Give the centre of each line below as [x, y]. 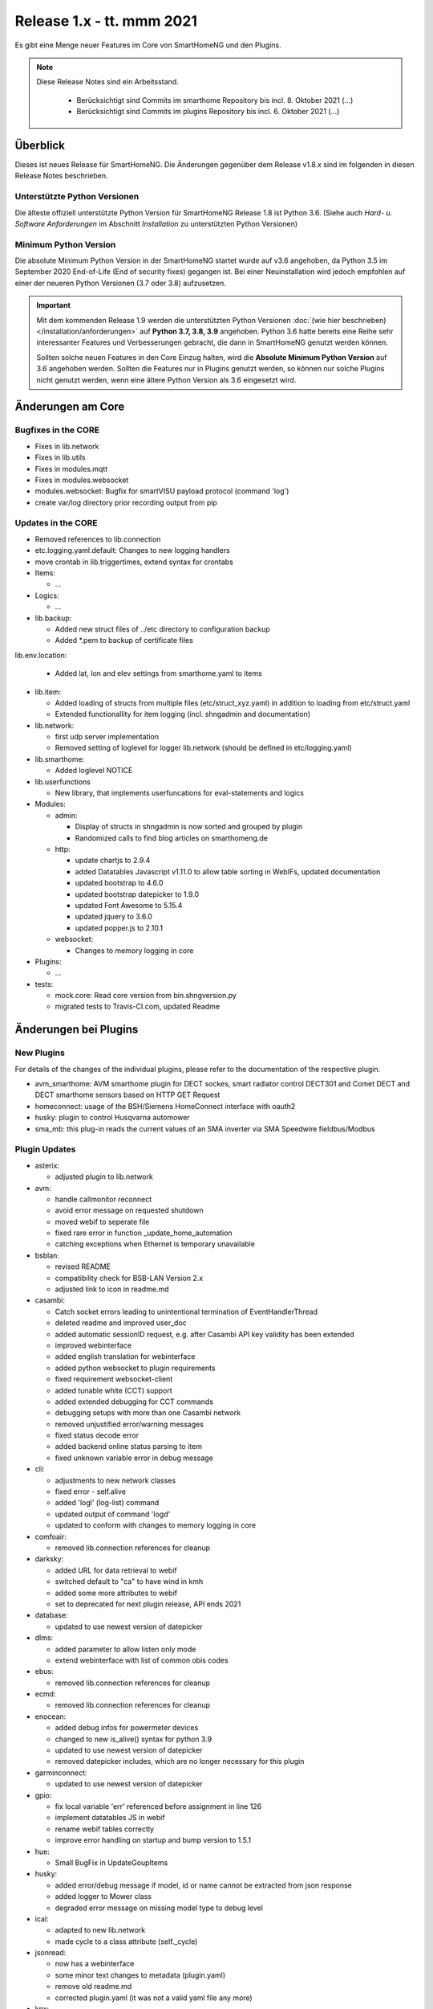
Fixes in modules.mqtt [71, 468]
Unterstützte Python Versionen [77, 197]
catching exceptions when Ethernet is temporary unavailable [155, 1244]
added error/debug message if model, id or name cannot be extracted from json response [204, 1885]
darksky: [49, 1559]
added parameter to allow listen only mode [125, 1649]
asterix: [47, 1165]
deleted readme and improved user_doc [121, 1323]
